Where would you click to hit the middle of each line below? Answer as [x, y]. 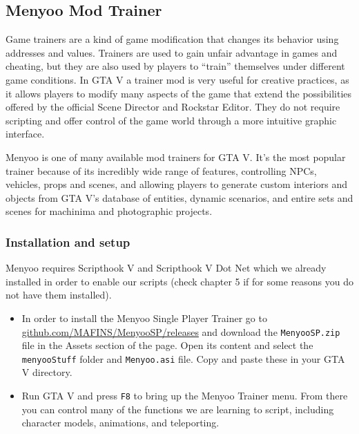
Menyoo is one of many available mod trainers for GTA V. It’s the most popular [176, 157]
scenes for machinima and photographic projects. [109, 211]
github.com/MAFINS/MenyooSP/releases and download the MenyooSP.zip [181, 331]
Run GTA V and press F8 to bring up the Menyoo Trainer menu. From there [185, 396]
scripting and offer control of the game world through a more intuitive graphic [171, 120]
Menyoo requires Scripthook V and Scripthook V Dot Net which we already [166, 268]
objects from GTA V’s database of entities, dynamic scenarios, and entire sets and [179, 197]
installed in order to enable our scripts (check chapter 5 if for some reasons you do [179, 281]
